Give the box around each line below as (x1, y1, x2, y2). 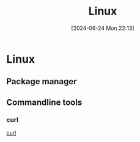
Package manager (6, 76, 77, 87)
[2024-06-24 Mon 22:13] (71, 24, 134, 32)
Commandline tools (6, 97, 83, 107)
